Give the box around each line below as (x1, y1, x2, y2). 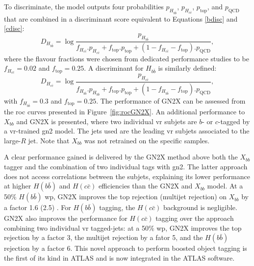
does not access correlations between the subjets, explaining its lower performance (4, 171, 250, 181)
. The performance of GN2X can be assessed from (96, 95, 246, 106)
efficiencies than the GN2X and (98, 181, 193, 191)
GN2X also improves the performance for (4, 213, 127, 223)
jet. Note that (28, 135, 70, 145)
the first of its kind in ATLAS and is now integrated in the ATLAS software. (4, 252, 235, 263)
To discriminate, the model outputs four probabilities (4, 1, 164, 11)
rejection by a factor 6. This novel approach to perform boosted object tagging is (4, 243, 247, 253)
